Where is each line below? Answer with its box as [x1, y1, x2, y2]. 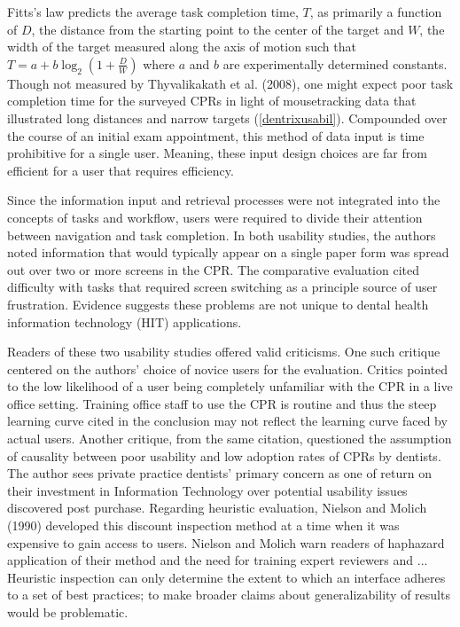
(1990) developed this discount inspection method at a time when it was [7, 516, 400, 535]
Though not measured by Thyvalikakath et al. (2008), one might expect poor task [7, 74, 454, 92]
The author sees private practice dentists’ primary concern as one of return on [7, 464, 433, 482]
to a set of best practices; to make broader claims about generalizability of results [7, 585, 450, 604]
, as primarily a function [309, 3, 442, 20]
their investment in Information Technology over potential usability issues [7, 481, 408, 499]
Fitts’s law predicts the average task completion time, [7, 3, 299, 20]
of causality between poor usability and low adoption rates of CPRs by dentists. [7, 446, 441, 465]
